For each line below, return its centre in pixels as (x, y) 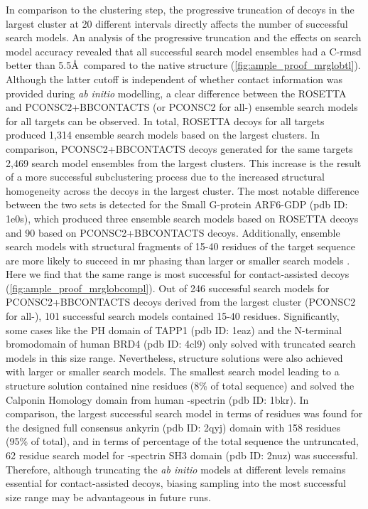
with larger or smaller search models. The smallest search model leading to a (173, 371)
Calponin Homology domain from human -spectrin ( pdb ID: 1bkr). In (157, 399)
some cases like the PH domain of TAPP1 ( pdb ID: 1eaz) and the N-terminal (174, 329)
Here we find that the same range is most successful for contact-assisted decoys (178, 274)
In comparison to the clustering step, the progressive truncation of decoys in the (180, 9)
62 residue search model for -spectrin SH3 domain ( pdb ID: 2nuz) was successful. (182, 455)
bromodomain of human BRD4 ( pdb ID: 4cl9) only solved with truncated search (181, 344)
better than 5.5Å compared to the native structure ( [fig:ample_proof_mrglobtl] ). (183, 65)
